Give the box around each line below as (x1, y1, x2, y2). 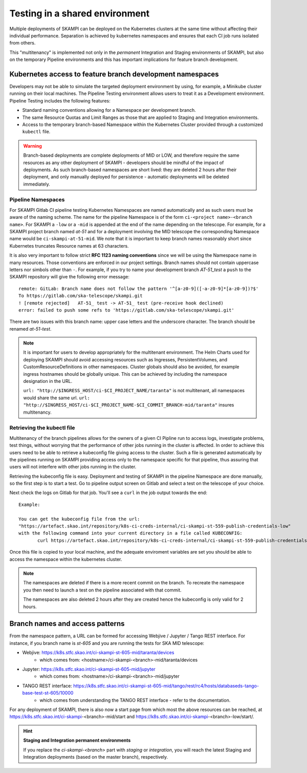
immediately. (23, 181, 51, 187)
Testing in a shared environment (9, 8, 150, 19)
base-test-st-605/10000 (22, 690, 74, 696)
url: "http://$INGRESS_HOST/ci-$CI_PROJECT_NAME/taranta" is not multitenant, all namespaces (23, 388, 245, 394)
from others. (9, 40, 36, 46)
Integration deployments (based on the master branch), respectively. (23, 754, 168, 760)
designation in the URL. (23, 378, 73, 384)
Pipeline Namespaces (9, 196, 65, 204)
